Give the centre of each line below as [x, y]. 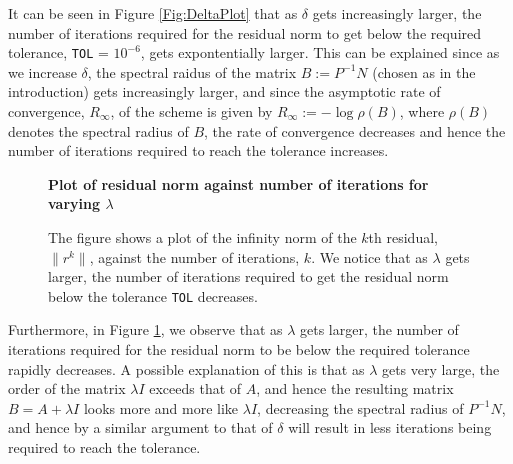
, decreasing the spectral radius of [360, 407]
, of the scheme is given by [191, 111]
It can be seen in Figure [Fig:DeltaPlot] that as [153, 13]
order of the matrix [67, 388]
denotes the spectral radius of [98, 130]
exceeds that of [195, 388]
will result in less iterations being [390, 427]
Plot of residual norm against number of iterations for [238, 183]
